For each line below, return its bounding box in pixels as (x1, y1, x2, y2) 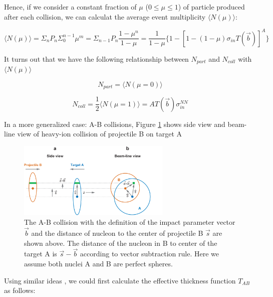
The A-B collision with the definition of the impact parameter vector (24, 217, 235, 227)
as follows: (4, 285, 36, 295)
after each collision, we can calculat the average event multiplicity (4, 11, 206, 22)
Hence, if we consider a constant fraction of (4, 2, 137, 12)
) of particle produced (178, 2, 245, 12)
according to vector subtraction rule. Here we (80, 248, 219, 259)
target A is (24, 248, 57, 259)
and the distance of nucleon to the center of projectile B (31, 228, 203, 238)
